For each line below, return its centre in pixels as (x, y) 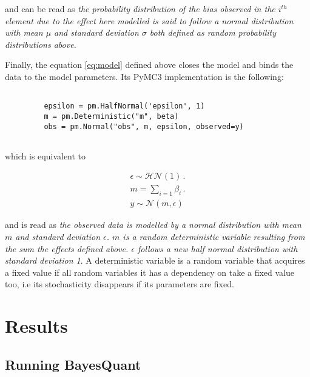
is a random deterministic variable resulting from (214, 236)
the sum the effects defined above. (67, 248)
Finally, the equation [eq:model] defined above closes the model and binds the (149, 65)
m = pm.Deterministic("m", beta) (111, 116)
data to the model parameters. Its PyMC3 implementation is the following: (144, 76)
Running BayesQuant (73, 364)
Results (36, 326)
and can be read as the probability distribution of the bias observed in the (140, 8)
